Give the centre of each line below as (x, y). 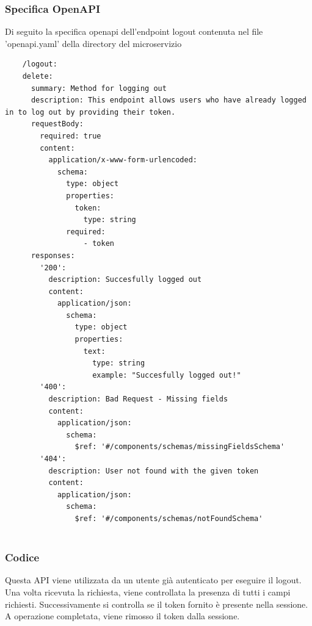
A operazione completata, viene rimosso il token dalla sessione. (122, 616)
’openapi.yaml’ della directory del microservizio (93, 43)
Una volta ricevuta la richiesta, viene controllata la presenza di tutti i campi (148, 592)
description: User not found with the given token (154, 471)
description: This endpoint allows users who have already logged (169, 100)
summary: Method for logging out (99, 88)
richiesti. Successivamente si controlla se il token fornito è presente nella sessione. (157, 604)
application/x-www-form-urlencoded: (123, 160)
